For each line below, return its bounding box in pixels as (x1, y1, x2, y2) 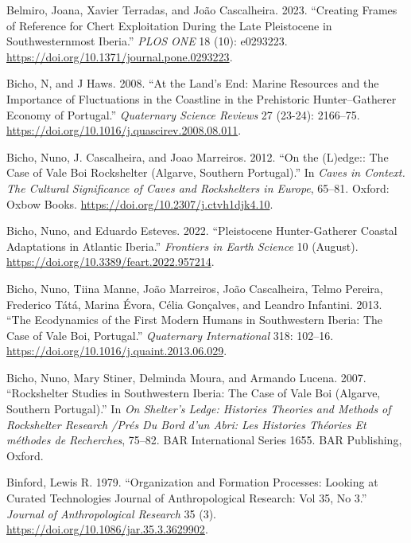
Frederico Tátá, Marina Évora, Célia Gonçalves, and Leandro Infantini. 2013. (6, 295, 382, 312)
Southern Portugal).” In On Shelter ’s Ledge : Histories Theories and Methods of (6, 400, 391, 417)
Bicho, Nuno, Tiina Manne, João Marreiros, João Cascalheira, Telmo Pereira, (6, 279, 383, 296)
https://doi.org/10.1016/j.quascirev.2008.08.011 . (6, 122, 242, 139)
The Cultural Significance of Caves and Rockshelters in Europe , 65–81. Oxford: (6, 179, 390, 196)
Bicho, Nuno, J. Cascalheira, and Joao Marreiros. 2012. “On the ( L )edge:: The (6, 148, 389, 165)
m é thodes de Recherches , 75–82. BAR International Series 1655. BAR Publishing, (6, 432, 402, 448)
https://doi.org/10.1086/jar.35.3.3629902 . (6, 521, 208, 537)
